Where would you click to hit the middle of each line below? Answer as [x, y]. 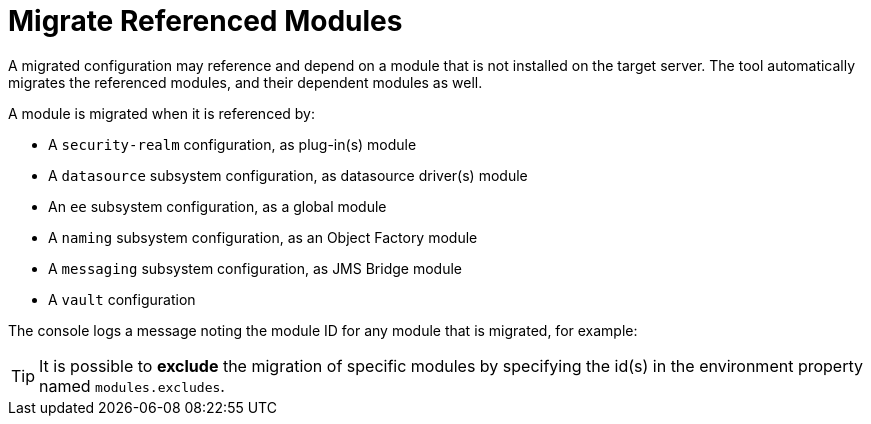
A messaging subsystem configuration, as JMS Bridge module [255, 268]
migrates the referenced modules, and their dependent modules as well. [245, 82]
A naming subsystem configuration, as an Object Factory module [263, 237]
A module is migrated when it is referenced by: [162, 113]
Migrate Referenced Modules [205, 21]
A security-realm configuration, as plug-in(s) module [232, 144]
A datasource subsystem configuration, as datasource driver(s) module [288, 175]
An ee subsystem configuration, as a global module [217, 206]
